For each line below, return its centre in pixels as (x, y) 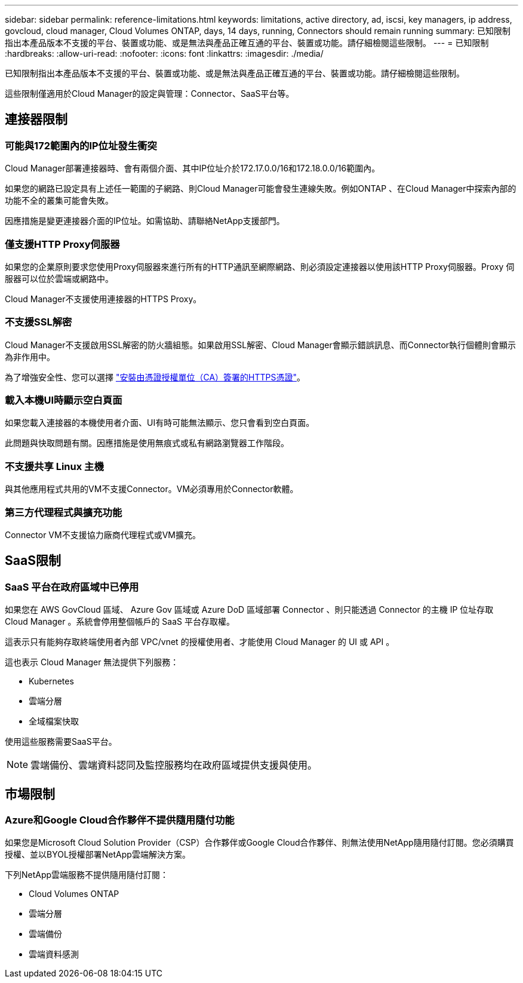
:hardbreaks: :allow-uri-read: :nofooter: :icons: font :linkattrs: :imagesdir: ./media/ (164, 53)
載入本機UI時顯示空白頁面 (64, 400)
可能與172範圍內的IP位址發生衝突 (81, 145)
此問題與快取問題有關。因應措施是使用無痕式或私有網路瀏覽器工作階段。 (147, 443)
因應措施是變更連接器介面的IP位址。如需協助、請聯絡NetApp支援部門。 (145, 221)
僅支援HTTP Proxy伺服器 (62, 244)
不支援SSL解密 (39, 322)
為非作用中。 (30, 357)
